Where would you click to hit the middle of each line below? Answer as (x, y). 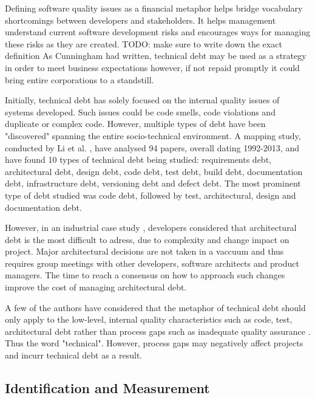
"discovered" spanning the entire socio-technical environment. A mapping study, (153, 135)
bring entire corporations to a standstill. (80, 79)
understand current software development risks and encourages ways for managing (158, 32)
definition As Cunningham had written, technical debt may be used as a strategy (156, 56)
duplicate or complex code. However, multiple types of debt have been (135, 124)
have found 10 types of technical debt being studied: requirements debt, (138, 160)
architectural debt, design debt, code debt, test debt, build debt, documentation (154, 171)
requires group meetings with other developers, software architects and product (152, 263)
